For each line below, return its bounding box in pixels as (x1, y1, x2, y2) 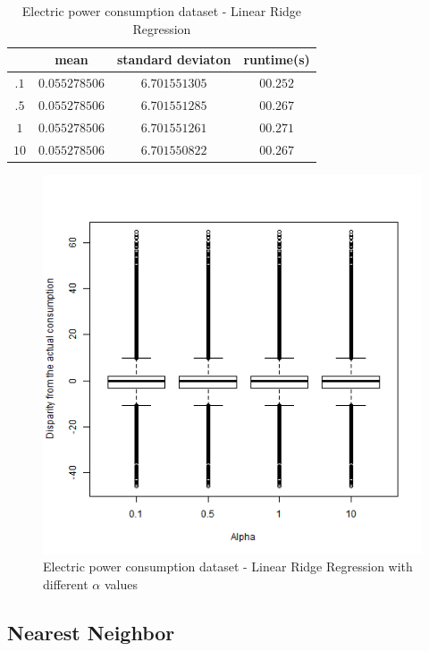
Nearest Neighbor (7, 618, 175, 646)
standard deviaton (116, 50, 231, 69)
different (43, 574, 88, 593)
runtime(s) (243, 50, 310, 69)
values (104, 574, 138, 593)
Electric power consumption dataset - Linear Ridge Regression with (43, 557, 413, 576)
